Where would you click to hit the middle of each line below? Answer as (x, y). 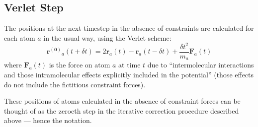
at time (129, 65)
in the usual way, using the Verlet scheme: (107, 37)
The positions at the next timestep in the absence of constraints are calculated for (129, 28)
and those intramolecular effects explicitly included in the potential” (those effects (129, 74)
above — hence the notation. (48, 120)
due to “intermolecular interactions (201, 65)
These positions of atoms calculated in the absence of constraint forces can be (122, 101)
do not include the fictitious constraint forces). (75, 84)
